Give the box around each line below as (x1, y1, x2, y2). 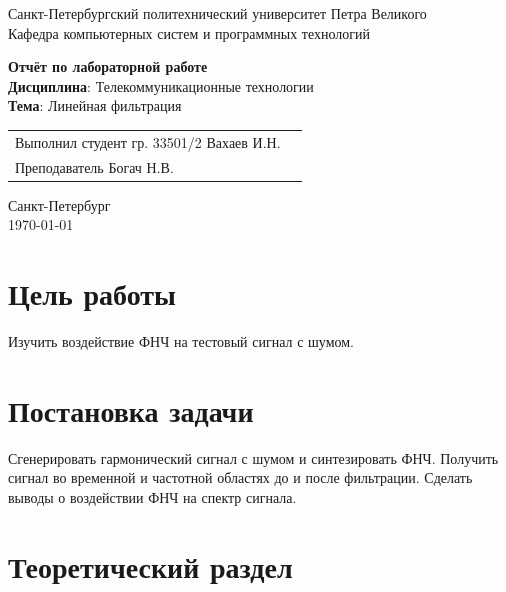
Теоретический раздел (8, 545, 293, 586)
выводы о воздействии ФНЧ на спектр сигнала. (8, 486, 297, 507)
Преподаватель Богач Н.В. (15, 156, 174, 177)
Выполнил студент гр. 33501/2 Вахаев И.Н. (15, 131, 281, 152)
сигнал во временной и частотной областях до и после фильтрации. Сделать (8, 467, 473, 488)
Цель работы (8, 273, 176, 314)
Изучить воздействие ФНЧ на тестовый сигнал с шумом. (8, 330, 355, 351)
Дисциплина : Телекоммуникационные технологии (8, 75, 314, 96)
